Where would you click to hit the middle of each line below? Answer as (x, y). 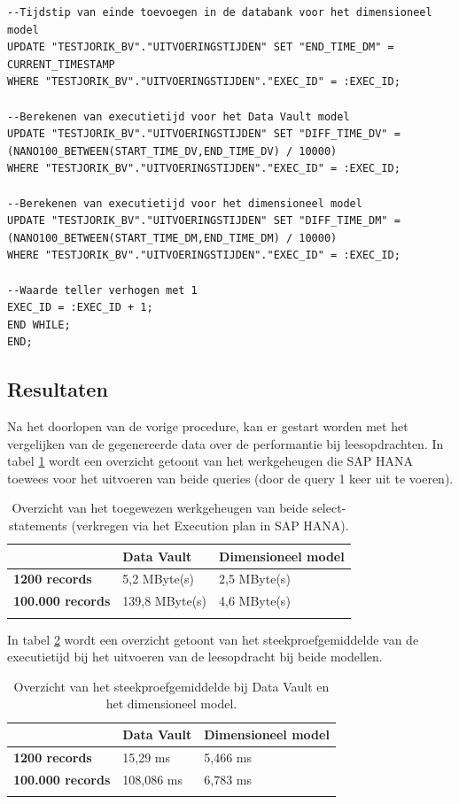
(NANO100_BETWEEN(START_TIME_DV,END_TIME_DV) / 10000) (172, 151)
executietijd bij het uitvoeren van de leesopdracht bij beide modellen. (195, 657)
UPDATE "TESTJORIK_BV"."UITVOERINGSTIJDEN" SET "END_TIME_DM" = (201, 47)
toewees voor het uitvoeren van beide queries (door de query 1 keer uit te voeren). (230, 478)
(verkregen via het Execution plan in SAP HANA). (210, 526)
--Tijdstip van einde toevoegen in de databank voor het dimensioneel (220, 12)
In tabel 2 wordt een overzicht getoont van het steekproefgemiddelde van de (213, 639)
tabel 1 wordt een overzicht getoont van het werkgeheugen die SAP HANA (210, 461)
